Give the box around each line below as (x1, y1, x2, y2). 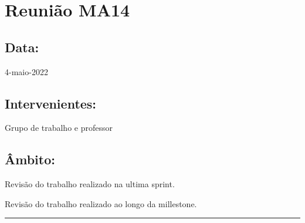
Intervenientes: (5, 94, 97, 112)
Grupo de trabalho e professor (5, 121, 113, 134)
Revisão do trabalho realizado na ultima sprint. (5, 178, 175, 190)
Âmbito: (5, 150, 55, 168)
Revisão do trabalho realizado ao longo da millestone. (5, 197, 197, 210)
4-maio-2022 (5, 65, 48, 77)
